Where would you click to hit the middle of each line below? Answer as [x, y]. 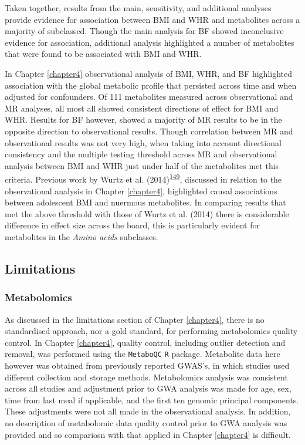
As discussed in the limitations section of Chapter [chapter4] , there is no [135, 319]
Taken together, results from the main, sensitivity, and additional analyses [138, 8]
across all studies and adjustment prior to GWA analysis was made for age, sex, [148, 388]
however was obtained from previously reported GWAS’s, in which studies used [147, 365]
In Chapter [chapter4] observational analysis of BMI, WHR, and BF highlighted [149, 73]
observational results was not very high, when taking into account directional [143, 142]
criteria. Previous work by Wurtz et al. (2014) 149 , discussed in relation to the [143, 178]
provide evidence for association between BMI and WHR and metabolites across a [152, 19]
